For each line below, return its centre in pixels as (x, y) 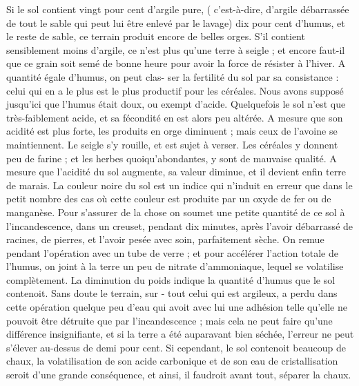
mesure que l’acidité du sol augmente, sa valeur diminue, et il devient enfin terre (176, 172)
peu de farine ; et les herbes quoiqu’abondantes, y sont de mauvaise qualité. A (172, 158)
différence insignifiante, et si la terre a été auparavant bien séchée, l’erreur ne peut (180, 334)
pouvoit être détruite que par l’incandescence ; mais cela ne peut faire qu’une (169, 320)
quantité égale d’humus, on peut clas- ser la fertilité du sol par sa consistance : (173, 76)
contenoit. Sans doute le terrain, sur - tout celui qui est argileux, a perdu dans (172, 293)
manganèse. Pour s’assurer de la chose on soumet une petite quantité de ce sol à (176, 212)
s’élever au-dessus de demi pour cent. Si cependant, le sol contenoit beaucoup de (176, 347)
